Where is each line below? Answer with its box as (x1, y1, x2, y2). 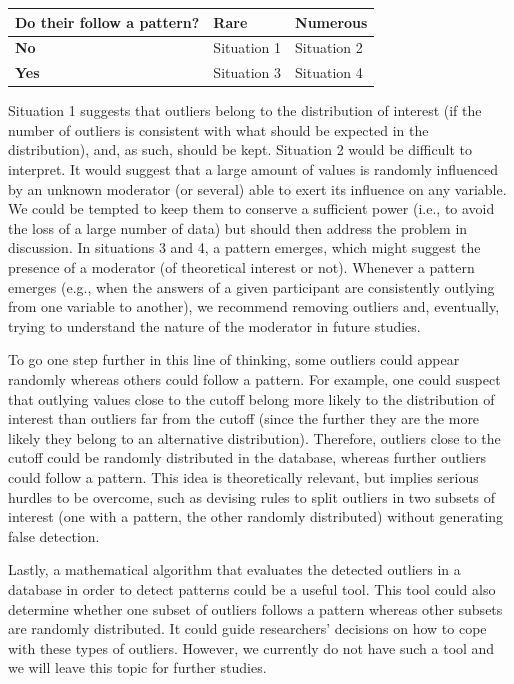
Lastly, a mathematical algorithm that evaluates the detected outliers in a (8, 559, 461, 580)
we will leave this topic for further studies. (8, 657, 267, 678)
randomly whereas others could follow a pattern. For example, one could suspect (8, 369, 501, 389)
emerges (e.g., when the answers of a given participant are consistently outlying (8, 276, 495, 297)
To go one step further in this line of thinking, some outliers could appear (8, 349, 460, 370)
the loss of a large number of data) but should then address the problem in (8, 217, 468, 238)
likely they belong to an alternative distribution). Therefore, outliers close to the (8, 427, 501, 448)
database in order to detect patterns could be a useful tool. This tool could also (8, 578, 496, 599)
